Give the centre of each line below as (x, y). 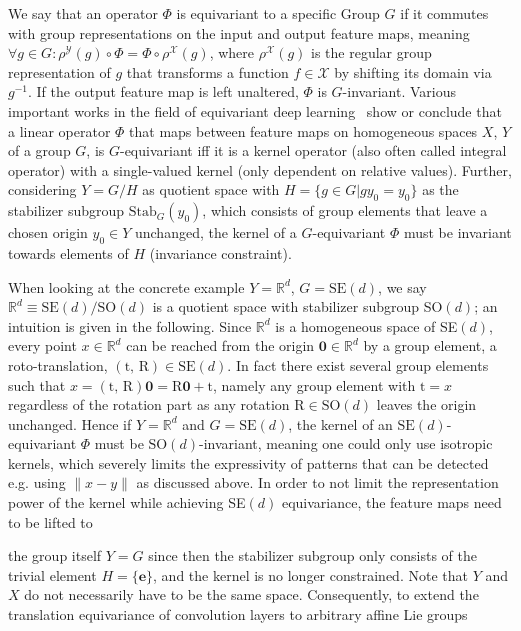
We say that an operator (83, 13)
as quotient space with (211, 189)
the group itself (55, 555)
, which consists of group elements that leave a (345, 210)
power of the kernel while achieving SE (127, 502)
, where (232, 52)
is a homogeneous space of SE (366, 325)
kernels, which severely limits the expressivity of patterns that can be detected (248, 462)
